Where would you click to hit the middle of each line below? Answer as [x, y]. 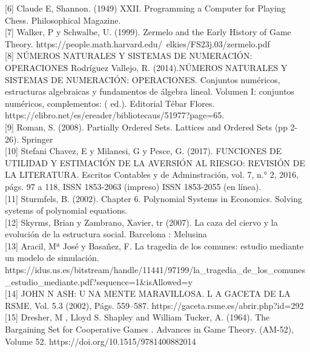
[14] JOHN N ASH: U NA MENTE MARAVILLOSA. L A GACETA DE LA [148, 293]
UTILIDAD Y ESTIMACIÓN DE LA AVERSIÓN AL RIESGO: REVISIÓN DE [155, 162]
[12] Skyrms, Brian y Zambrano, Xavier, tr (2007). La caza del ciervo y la [141, 222]
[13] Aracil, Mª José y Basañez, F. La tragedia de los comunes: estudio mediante [154, 245]
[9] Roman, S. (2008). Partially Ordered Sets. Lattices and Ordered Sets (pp [146, 127]
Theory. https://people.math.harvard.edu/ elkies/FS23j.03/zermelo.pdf [137, 43]
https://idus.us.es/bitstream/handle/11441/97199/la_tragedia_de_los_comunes [155, 270]
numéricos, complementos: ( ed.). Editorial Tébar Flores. [110, 103]
